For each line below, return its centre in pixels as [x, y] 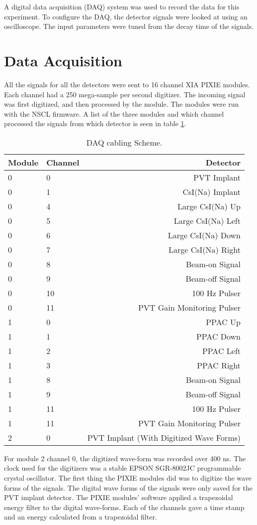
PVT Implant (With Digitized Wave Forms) [164, 437]
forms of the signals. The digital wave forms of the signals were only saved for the [128, 487]
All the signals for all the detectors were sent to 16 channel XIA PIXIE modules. [127, 84]
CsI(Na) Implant [212, 191]
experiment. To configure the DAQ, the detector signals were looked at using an [126, 16]
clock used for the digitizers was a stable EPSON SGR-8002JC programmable [123, 468]
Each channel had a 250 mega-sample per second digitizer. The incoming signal [125, 94]
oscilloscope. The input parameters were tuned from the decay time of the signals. [129, 26]
